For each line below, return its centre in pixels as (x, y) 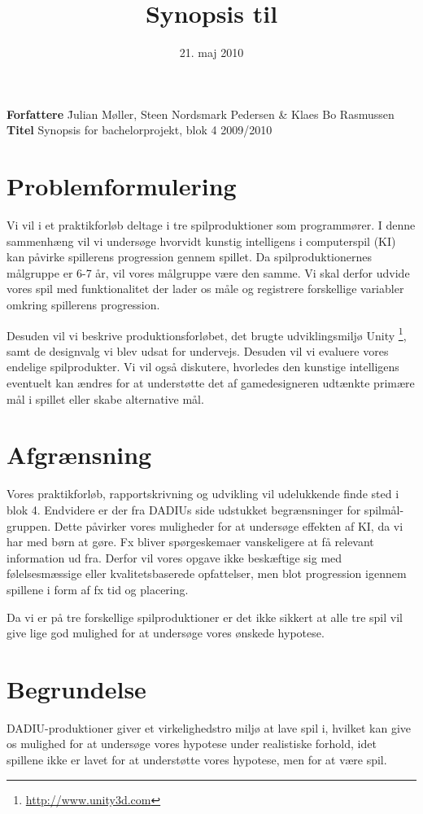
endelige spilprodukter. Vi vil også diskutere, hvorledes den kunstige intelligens (203, 367)
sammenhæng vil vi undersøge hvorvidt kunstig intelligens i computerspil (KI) (201, 241)
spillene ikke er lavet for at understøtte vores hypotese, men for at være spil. (197, 759)
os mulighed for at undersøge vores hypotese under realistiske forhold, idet (192, 744)
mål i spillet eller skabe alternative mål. (105, 398)
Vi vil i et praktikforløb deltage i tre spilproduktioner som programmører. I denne (211, 225)
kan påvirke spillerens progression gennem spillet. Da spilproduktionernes (190, 257)
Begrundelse (76, 688)
